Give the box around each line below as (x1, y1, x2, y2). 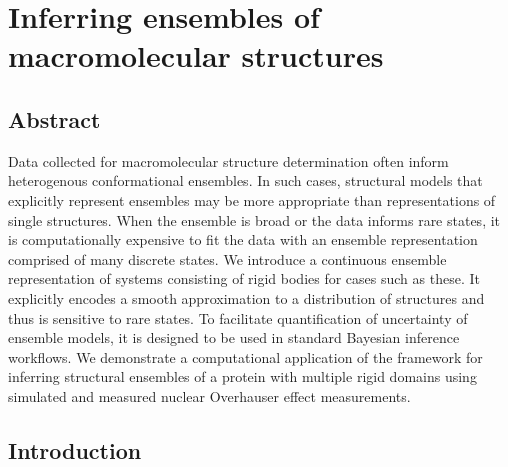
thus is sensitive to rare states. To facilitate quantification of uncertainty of (8, 307, 468, 328)
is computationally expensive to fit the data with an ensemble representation (8, 229, 478, 250)
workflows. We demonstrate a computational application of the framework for (8, 346, 483, 367)
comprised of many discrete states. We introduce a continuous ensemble (8, 248, 447, 269)
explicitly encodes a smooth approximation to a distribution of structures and (8, 287, 485, 308)
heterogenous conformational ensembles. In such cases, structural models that (8, 170, 483, 191)
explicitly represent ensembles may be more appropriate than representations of (8, 189, 496, 210)
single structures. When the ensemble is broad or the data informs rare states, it (8, 209, 501, 230)
